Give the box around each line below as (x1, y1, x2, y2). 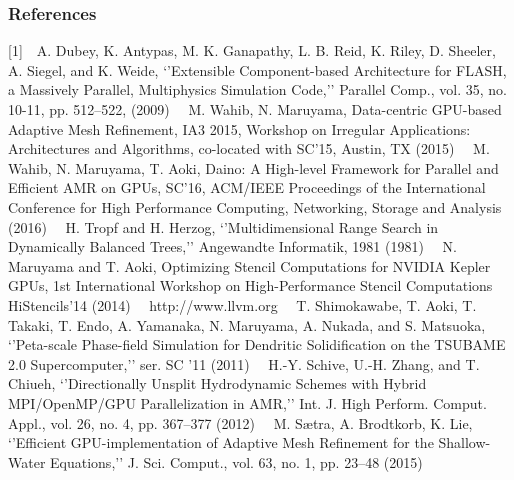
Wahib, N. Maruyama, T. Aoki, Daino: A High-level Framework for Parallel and (8, 157, 499, 178)
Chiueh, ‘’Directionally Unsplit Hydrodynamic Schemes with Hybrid (8, 373, 427, 394)
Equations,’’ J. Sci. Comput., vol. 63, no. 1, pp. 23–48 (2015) (50, 451, 423, 472)
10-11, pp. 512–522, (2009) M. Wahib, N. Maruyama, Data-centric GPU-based (8, 99, 502, 119)
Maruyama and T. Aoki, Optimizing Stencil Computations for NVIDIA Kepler (8, 255, 491, 276)
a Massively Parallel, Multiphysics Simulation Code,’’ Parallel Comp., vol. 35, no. (8, 79, 507, 100)
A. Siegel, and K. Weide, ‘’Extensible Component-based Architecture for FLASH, (8, 59, 507, 80)
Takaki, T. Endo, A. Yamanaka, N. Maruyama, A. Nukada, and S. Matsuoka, (8, 314, 486, 335)
